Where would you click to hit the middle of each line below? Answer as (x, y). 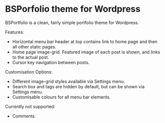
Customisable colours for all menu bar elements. (61, 97)
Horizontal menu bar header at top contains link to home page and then (85, 41)
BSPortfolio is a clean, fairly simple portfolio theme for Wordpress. (72, 23)
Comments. (24, 116)
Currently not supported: (30, 106)
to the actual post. (31, 57)
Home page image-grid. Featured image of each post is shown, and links (86, 52)
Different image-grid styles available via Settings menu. (68, 81)
